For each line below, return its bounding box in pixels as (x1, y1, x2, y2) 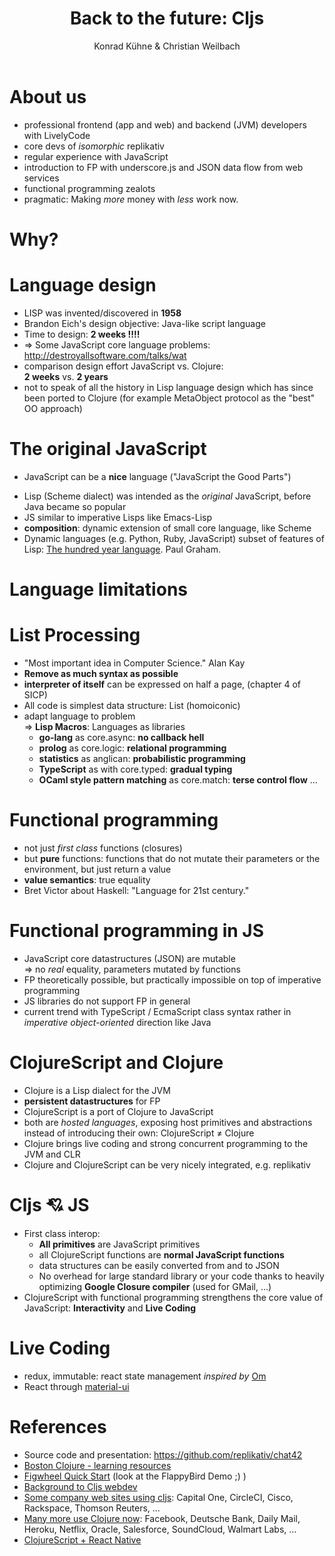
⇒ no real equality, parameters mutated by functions (23, 963, 241, 975)
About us (9, 85, 87, 108)
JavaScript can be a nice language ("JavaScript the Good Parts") (23, 470, 292, 482)
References (9, 1415, 107, 1438)
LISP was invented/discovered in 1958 (23, 307, 182, 319)
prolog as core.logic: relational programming (38, 742, 227, 754)
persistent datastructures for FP (23, 1095, 161, 1107)
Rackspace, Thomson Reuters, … (23, 1502, 161, 1514)
